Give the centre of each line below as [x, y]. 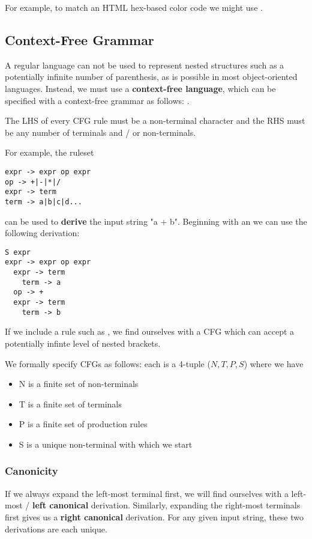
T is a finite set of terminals [70, 403]
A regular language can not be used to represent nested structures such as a [145, 65]
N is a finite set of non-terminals [79, 384]
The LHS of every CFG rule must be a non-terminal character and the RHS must [155, 120]
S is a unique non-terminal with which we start [106, 444]
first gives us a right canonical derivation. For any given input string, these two [154, 516]
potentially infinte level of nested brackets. [83, 343]
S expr [18, 252]
